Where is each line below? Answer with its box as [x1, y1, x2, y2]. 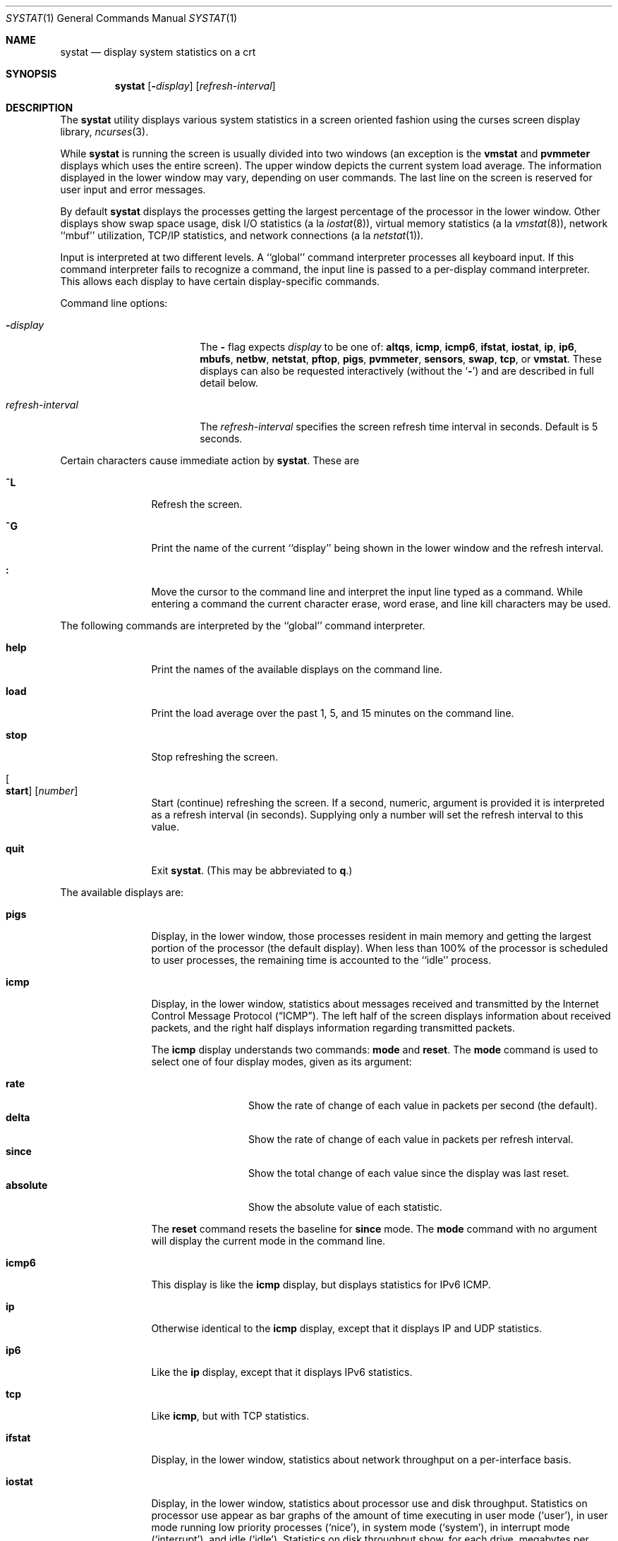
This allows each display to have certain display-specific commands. [60, 275, 380, 287]
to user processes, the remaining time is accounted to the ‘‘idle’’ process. [151, 954, 492, 966]
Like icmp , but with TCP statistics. [151, 1410, 310, 1422]
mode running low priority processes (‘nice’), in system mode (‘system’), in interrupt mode [151, 1521, 570, 1533]
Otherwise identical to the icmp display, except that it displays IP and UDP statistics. [151, 1322, 543, 1334]
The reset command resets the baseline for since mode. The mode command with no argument [151, 1223, 598, 1235]
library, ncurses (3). [60, 126, 149, 138]
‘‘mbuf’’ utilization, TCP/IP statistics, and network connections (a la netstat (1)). [60, 229, 424, 241]
